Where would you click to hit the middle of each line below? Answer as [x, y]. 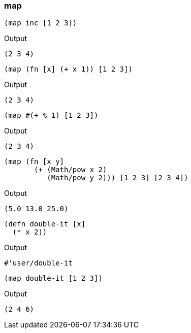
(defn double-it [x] [45, 224]
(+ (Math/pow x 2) [71, 170]
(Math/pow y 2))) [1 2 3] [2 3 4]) [118, 178]
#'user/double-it [38, 263]
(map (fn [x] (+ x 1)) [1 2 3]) [68, 69]
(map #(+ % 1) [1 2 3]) [51, 115]
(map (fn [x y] [34, 162]
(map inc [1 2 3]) [41, 23]
